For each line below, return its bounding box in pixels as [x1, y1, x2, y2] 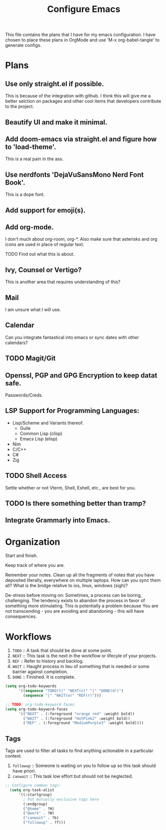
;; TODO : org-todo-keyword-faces [5, 702, 75, 707]
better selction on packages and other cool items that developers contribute [5, 98, 162, 104]
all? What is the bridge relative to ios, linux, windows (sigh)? [5, 583, 128, 589]
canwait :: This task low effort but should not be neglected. [12, 773, 133, 780]
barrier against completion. [12, 669, 68, 675]
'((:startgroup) [18, 792, 52, 797]
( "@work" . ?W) [23, 811, 55, 816]
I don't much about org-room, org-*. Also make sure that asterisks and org [5, 236, 158, 242]
